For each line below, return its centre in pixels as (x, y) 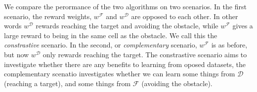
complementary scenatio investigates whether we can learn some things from (120, 74)
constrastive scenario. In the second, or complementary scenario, (101, 45)
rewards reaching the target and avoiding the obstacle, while (127, 26)
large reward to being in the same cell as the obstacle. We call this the (111, 35)
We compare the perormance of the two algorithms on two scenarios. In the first (125, 6)
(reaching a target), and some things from (67, 83)
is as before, (229, 45)
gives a (243, 26)
